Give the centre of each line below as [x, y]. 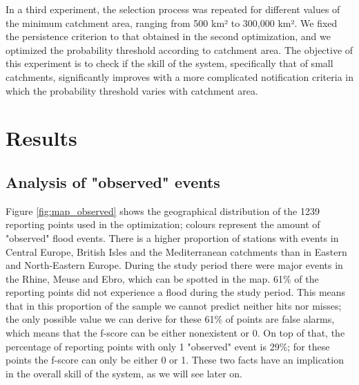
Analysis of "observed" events [113, 181]
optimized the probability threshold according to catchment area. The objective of [179, 49]
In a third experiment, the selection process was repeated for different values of [173, 9]
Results [41, 138]
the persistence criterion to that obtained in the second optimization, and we [168, 36]
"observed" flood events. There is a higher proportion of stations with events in [172, 237]
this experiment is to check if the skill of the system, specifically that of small [169, 63]
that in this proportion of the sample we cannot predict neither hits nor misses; [174, 305]
